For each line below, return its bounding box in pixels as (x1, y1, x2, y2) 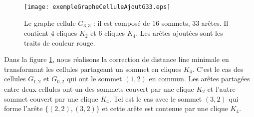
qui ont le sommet (66, 73, 122, 84)
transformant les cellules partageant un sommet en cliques (4, 63, 182, 74)
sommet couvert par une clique (4, 93, 98, 104)
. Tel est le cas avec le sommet (109, 93, 202, 104)
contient (24, 28, 48, 38)
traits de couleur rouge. (24, 37, 95, 48)
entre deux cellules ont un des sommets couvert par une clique (4, 83, 194, 94)
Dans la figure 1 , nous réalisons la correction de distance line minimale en (4, 54, 229, 64)
